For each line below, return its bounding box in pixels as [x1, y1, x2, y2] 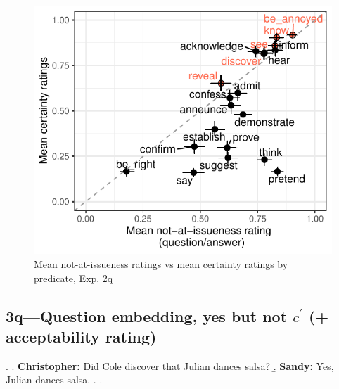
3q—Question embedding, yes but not [6, 305, 288, 326]
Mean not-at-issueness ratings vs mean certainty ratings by [34, 256, 288, 271]
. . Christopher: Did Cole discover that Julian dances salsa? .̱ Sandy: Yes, [6, 358, 334, 373]
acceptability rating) [6, 325, 157, 347]
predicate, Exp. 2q [34, 270, 113, 285]
